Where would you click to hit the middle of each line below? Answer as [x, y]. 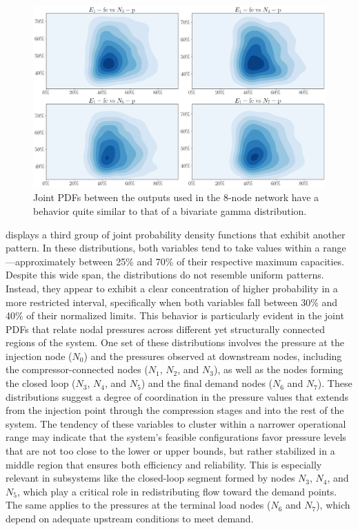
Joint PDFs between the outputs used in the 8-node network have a [176, 197]
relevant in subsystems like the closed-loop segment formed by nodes [150, 478]
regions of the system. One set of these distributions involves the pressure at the [175, 342]
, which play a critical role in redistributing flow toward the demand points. [177, 491]
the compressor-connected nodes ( [77, 369]
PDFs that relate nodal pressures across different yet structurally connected [165, 329]
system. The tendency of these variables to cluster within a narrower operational [176, 423]
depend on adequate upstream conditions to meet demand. [130, 518]
